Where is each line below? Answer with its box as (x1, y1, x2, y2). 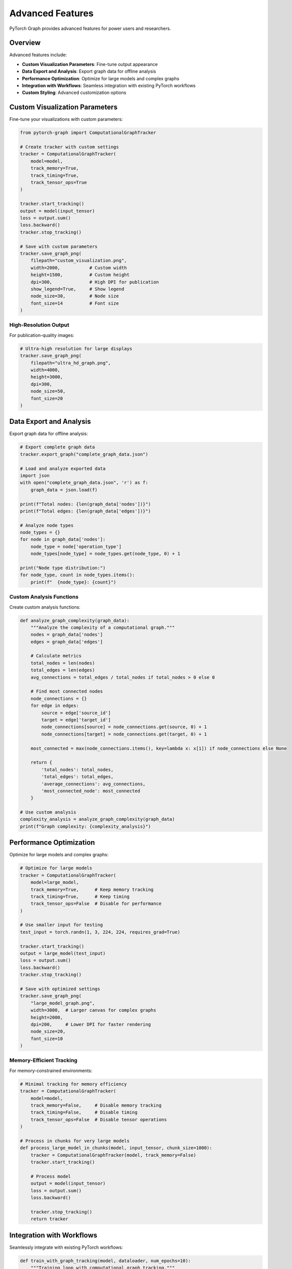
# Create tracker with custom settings (20, 144, 119, 150)
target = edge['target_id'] (41, 717, 111, 723)
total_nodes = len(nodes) (30, 660, 95, 666)
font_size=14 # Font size (30, 300, 119, 306)
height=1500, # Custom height (30, 272, 130, 278)
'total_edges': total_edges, (41, 774, 114, 780)
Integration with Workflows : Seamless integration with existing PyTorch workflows (22, 83, 196, 89)
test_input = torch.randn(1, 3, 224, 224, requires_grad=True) (20, 929, 181, 935)
